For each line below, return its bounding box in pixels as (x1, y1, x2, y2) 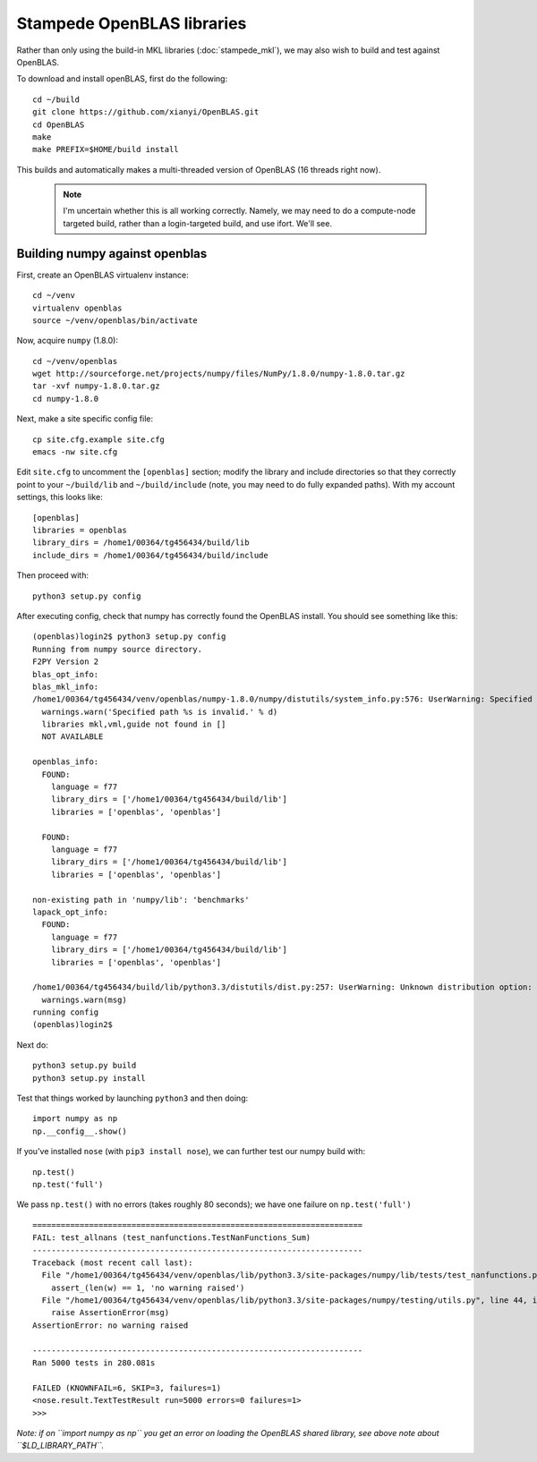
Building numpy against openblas (16, 246, 208, 261)
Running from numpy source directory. (32, 644, 203, 654)
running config (32, 1007, 99, 1017)
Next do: (16, 1039, 48, 1050)
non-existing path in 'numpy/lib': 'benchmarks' (32, 895, 250, 905)
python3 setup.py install (32, 1073, 147, 1083)
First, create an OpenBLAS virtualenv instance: (16, 269, 189, 280)
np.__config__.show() (32, 1126, 127, 1136)
